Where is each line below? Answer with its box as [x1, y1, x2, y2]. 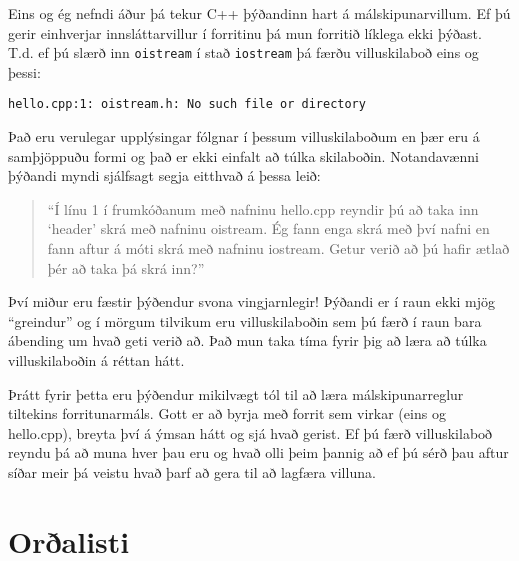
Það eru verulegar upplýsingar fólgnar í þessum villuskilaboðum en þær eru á [8, 126, 480, 147]
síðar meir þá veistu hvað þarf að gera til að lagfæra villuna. [8, 462, 376, 482]
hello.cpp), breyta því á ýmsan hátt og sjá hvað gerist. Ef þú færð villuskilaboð [8, 422, 493, 443]
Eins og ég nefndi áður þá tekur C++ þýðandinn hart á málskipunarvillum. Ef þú [8, 3, 511, 23]
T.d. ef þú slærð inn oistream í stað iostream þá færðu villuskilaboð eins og [8, 42, 479, 63]
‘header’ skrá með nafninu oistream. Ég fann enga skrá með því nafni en [47, 218, 490, 239]
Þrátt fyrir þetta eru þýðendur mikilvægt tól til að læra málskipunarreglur [8, 383, 464, 404]
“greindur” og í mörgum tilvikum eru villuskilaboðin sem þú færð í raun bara [8, 310, 482, 331]
